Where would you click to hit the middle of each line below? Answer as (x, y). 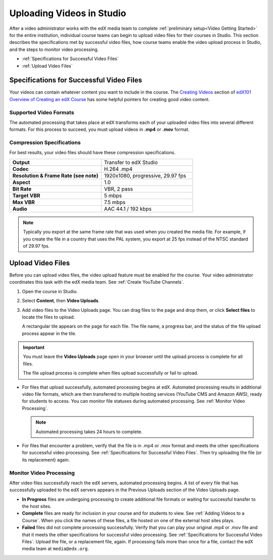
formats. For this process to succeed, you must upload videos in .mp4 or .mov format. (99, 129)
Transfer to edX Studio (131, 162)
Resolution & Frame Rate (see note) (55, 175)
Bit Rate (22, 189)
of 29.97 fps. (36, 246)
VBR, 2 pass (119, 189)
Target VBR (26, 196)
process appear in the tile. (49, 333)
